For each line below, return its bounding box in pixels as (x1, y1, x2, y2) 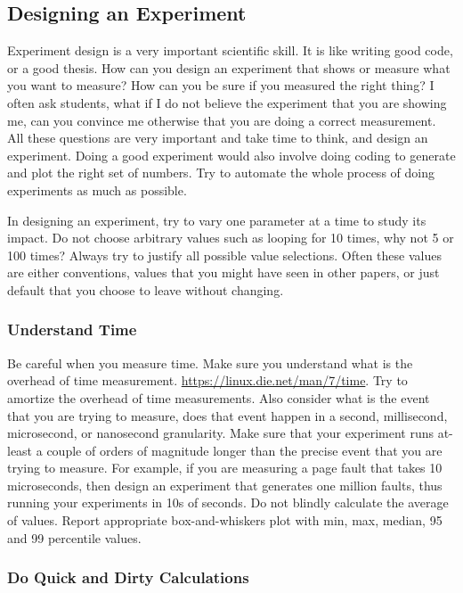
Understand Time (7, 318, 137, 341)
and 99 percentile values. (7, 528, 142, 547)
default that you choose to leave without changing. (7, 280, 284, 299)
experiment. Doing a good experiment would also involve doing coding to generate (7, 145, 456, 164)
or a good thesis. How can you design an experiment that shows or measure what (7, 58, 451, 77)
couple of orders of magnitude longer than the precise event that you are (46, 441, 443, 459)
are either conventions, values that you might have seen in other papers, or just (7, 263, 440, 282)
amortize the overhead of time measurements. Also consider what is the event (7, 388, 430, 407)
